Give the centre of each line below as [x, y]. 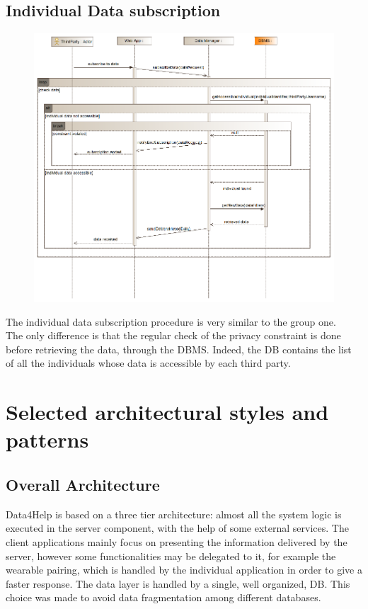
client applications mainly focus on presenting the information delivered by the [177, 541]
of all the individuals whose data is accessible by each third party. [148, 363]
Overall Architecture [83, 484]
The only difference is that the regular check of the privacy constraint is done [173, 335]
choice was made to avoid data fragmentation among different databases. [163, 597]
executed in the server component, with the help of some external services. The [177, 528]
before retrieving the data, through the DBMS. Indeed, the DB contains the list [179, 349]
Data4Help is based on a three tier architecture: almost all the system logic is [174, 514]
